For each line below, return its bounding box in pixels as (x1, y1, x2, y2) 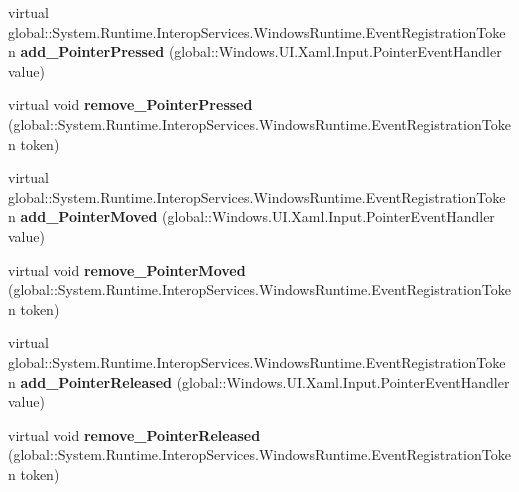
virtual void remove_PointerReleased (8, 424, 261, 445)
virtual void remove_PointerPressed (8, 94, 253, 115)
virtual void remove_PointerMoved (8, 259, 246, 280)
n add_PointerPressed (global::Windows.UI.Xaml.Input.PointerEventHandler (8, 41, 502, 62)
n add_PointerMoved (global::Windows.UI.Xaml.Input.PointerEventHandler (8, 206, 495, 227)
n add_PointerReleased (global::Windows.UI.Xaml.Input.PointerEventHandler (8, 371, 510, 392)
